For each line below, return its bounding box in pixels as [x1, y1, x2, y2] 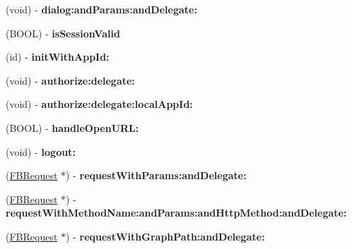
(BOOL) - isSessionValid [6, 25, 120, 40]
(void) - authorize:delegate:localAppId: [6, 97, 193, 111]
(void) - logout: [6, 144, 76, 159]
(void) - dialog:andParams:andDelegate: [6, 2, 197, 16]
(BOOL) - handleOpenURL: [6, 120, 139, 135]
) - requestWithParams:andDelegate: [66, 168, 247, 183]
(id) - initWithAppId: [6, 49, 110, 64]
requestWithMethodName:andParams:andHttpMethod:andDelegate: [6, 205, 347, 220]
